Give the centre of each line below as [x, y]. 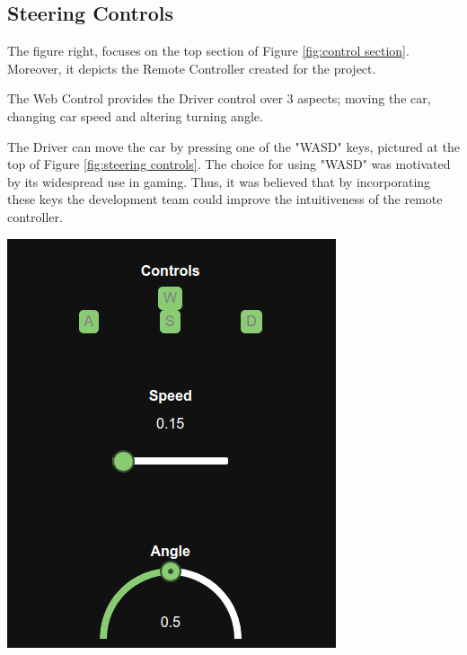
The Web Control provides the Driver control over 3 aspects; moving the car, [219, 98]
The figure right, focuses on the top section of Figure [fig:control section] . [208, 51]
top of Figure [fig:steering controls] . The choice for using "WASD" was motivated [229, 164]
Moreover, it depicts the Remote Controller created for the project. [192, 68]
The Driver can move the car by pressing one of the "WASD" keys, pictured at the [233, 146]
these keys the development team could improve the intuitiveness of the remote [225, 199]
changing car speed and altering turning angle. [135, 115]
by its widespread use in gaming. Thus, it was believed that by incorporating [219, 181]
